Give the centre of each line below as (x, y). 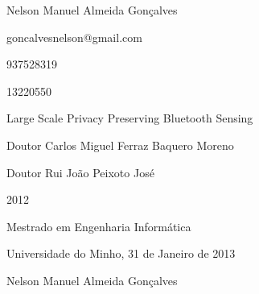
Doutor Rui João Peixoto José (80, 172)
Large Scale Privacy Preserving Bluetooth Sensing (130, 118)
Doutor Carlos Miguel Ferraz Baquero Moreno (120, 145)
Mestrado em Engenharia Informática (99, 226)
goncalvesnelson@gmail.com (74, 37)
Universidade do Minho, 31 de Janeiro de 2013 (121, 253)
